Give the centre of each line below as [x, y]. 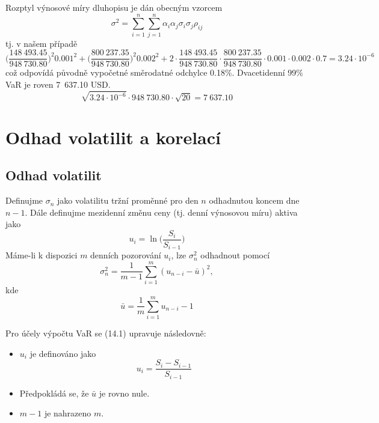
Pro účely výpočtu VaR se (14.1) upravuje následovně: [106, 333]
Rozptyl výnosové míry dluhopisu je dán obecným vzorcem [114, 7]
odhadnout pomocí [235, 255]
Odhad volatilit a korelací [113, 137]
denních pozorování [126, 255]
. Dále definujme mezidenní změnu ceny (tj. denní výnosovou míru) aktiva [161, 212]
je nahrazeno [68, 413]
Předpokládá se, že [54, 393]
